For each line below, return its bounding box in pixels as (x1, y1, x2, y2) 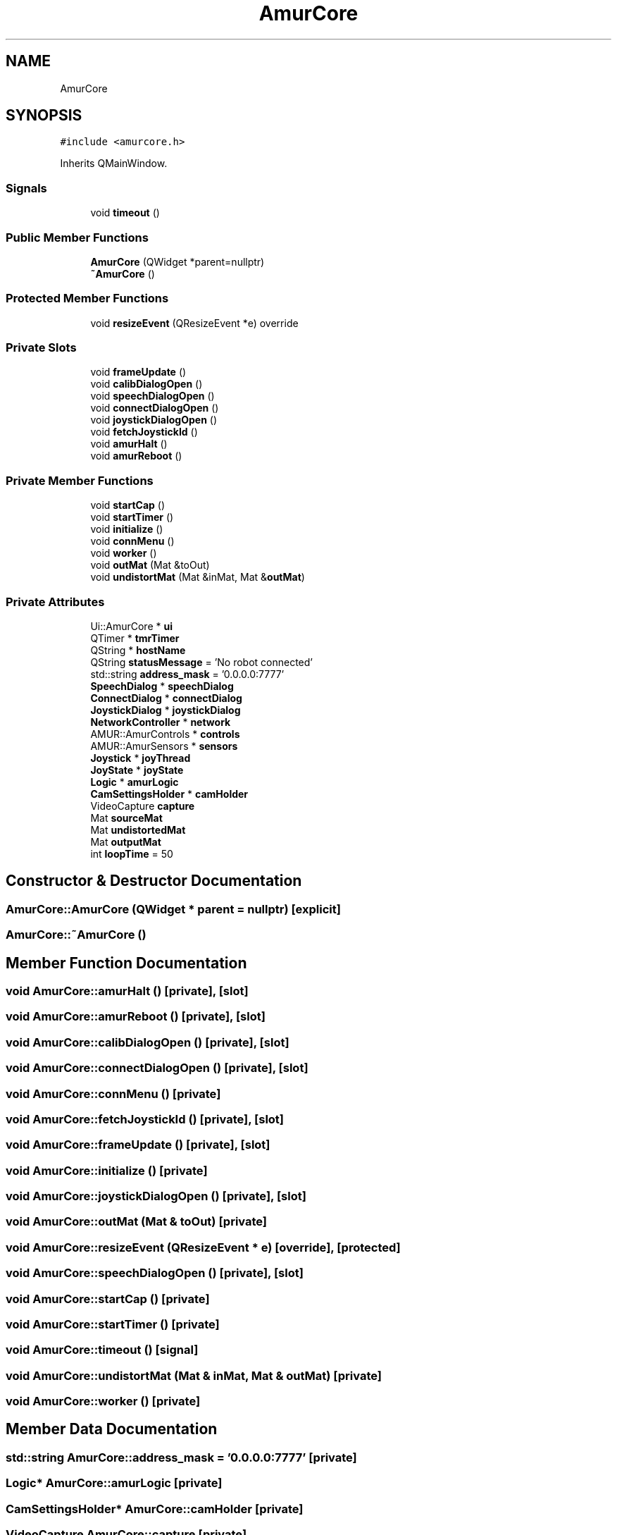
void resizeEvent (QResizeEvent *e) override (90, 316, 299, 329)
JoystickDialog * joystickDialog (90, 703, 241, 716)
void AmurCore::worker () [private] (6, 1394, 201, 1408)
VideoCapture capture (90, 799, 195, 812)
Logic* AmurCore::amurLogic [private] (6, 1476, 223, 1491)
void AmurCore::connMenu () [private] (6, 1086, 221, 1101)
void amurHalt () (90, 438, 168, 450)
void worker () (90, 547, 157, 560)
